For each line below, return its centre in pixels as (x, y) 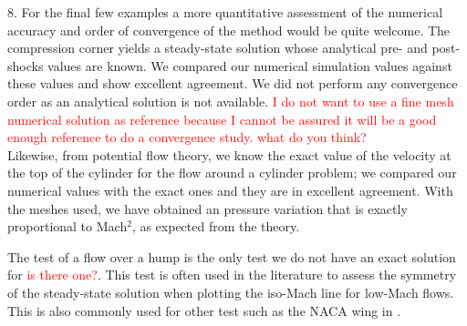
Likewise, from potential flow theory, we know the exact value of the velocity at (229, 154)
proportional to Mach (67, 226)
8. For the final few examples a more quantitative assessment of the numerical (225, 12)
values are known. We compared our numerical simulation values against (250, 65)
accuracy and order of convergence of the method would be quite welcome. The (229, 30)
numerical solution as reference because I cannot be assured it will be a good (222, 119)
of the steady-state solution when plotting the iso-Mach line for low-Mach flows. (231, 292)
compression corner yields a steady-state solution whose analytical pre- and (218, 48)
